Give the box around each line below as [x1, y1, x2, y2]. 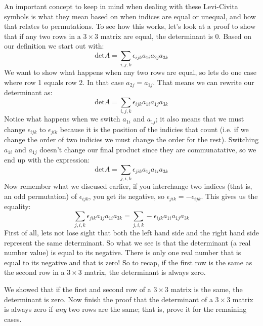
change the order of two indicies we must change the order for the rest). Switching [4, 134, 259, 145]
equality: [4, 201, 31, 212]
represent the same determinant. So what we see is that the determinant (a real [4, 237, 251, 248]
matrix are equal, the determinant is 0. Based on [100, 30, 252, 41]
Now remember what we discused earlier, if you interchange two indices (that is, [4, 181, 252, 191]
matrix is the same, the [170, 284, 243, 295]
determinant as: [4, 87, 53, 98]
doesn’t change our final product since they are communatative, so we [39, 144, 256, 154]
